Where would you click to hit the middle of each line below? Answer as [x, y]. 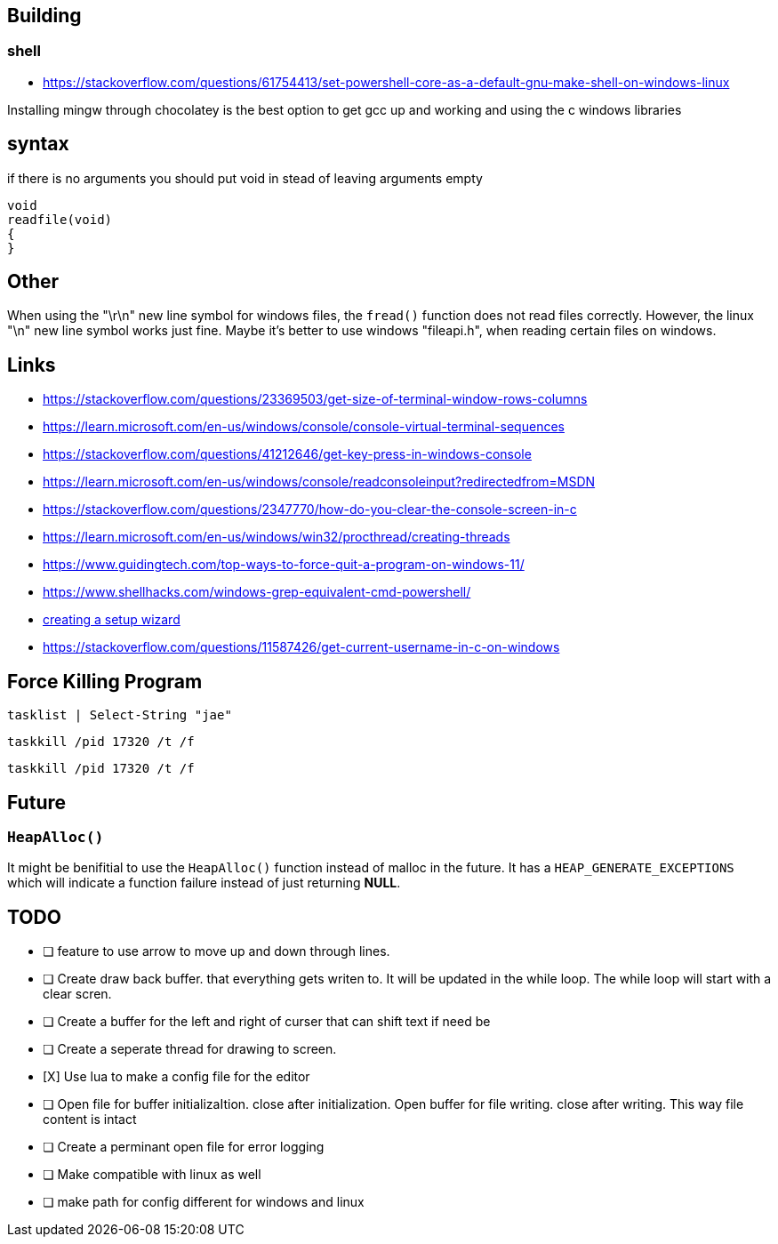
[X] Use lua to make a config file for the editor [176, 1077]
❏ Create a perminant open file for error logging [184, 1147]
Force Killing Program [105, 681]
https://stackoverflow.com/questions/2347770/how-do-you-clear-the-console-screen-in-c [310, 510]
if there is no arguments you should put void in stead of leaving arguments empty [245, 178]
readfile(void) [60, 219]
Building [44, 16]
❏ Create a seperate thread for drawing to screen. [190, 1049]
